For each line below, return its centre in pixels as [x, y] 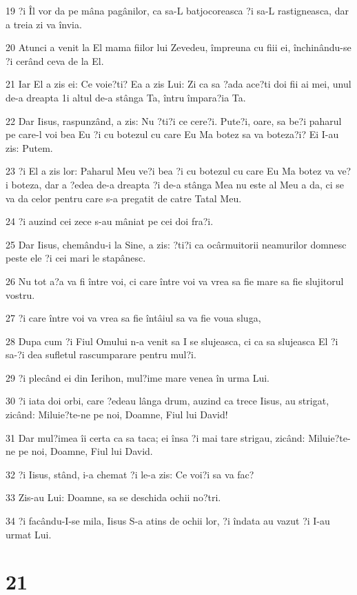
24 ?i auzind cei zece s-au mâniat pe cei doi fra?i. [110, 221]
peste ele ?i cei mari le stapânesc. [76, 258]
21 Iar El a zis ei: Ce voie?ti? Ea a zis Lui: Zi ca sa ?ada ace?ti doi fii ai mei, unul [178, 84]
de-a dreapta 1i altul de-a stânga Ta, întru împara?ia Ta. [126, 97]
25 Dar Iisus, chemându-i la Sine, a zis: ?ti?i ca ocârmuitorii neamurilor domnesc [176, 244]
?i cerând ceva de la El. [55, 60]
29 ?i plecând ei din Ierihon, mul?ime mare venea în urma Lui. [137, 377]
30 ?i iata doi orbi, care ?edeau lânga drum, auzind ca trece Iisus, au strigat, [167, 401]
